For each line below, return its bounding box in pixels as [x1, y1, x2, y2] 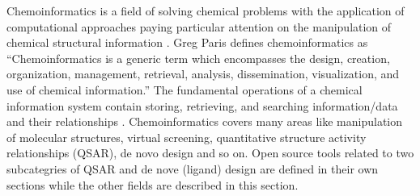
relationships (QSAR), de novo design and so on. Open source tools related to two [6, 144, 414, 161]
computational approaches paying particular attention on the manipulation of [6, 18, 392, 35]
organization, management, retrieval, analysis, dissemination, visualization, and [6, 65, 400, 82]
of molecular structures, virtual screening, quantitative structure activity [6, 128, 367, 145]
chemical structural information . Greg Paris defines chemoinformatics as [6, 34, 368, 51]
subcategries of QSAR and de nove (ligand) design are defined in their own [6, 160, 379, 177]
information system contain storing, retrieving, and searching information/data [6, 97, 398, 114]
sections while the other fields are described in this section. [6, 176, 299, 193]
